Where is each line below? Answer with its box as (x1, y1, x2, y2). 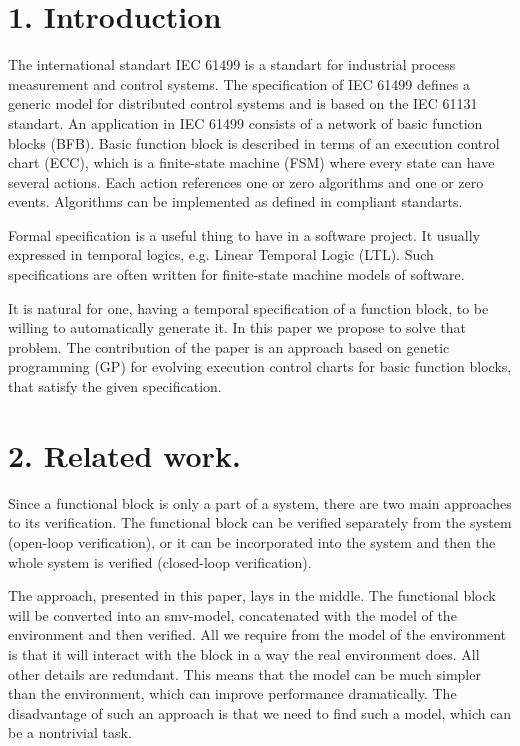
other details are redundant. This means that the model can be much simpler (8, 663, 481, 684)
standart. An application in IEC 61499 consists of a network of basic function (8, 112, 483, 133)
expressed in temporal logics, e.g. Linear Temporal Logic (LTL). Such (8, 244, 434, 265)
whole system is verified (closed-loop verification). (8, 551, 312, 572)
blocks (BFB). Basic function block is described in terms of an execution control (8, 132, 500, 153)
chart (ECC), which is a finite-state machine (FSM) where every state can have (8, 152, 495, 173)
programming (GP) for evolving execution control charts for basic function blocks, (8, 356, 512, 377)
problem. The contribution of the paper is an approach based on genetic (8, 336, 450, 357)
